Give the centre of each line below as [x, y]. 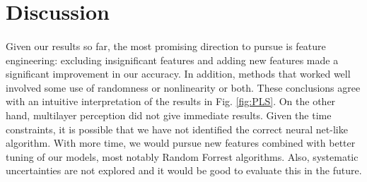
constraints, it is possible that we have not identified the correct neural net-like [177, 129]
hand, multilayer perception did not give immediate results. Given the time [169, 115]
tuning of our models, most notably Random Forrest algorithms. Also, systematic [182, 156]
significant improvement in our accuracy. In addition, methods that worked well [178, 74]
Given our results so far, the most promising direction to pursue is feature [166, 45]
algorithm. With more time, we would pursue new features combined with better [181, 143]
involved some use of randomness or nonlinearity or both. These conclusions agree [183, 87]
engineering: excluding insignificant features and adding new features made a [172, 60]
